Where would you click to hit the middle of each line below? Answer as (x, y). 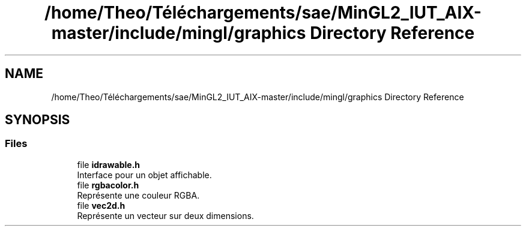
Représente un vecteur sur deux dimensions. (165, 215)
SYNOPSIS (38, 120)
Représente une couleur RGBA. (138, 195)
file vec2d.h (101, 205)
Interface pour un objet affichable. (144, 175)
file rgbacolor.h (108, 185)
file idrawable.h (109, 164)
